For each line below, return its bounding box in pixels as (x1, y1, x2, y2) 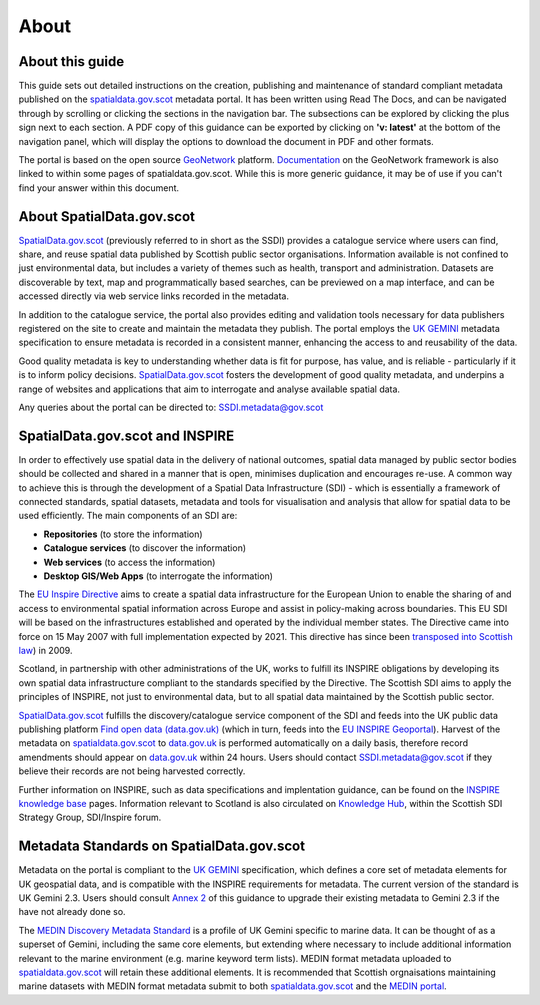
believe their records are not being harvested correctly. (18, 765, 246, 777)
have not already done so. (18, 906, 126, 918)
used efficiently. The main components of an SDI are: (18, 510, 238, 522)
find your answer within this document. (18, 181, 180, 194)
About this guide (18, 53, 125, 70)
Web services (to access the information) (43, 556, 216, 568)
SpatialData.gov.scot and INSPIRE (18, 427, 235, 444)
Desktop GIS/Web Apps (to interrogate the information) (43, 570, 274, 582)
